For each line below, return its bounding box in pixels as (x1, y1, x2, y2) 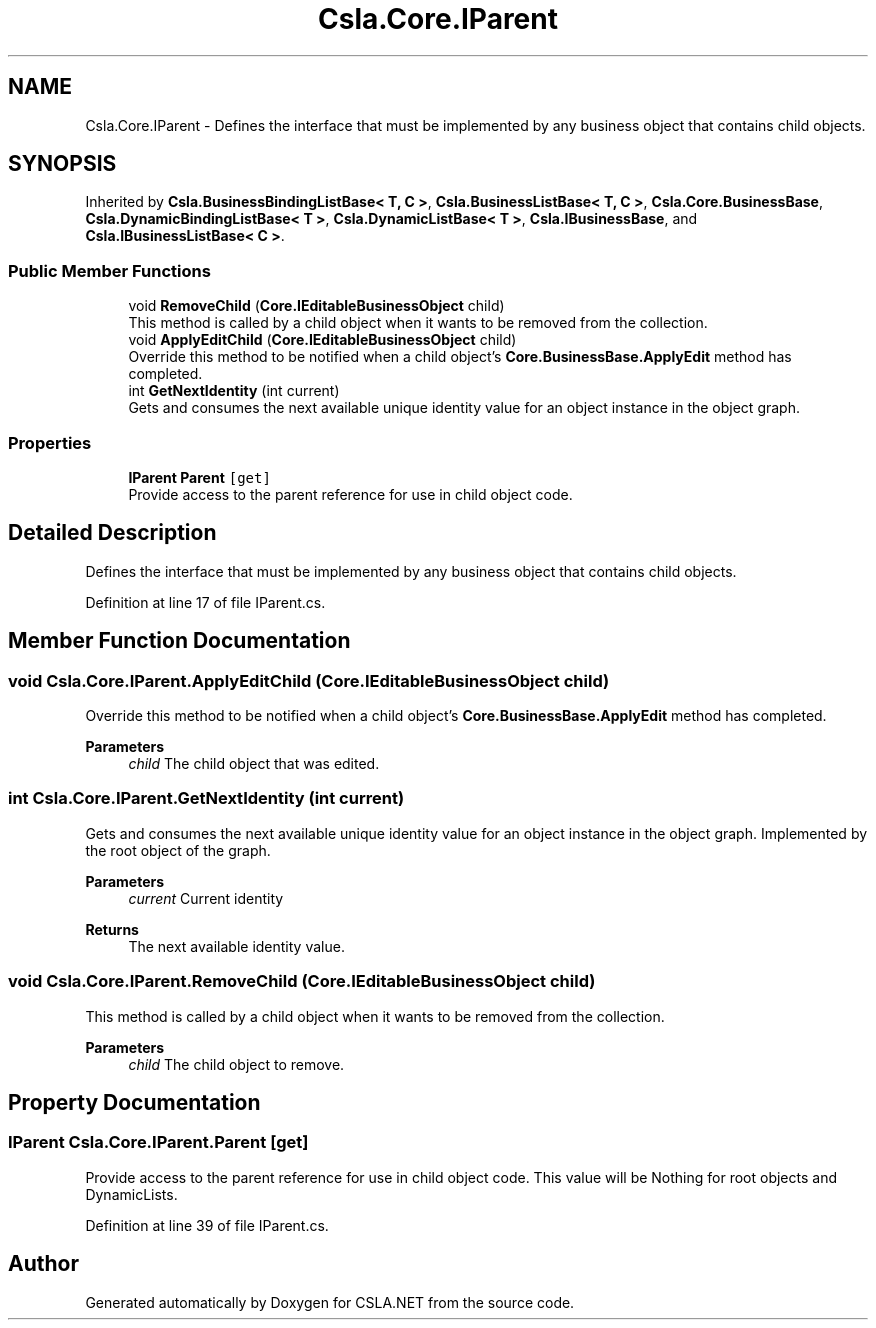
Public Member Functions (8, 260, 211, 281)
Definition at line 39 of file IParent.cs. (85, 1216, 329, 1234)
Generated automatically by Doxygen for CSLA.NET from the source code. (85, 1293, 575, 1311)
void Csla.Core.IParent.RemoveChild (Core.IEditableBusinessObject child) (8, 971, 596, 992)
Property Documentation (8, 1089, 261, 1115)
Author (8, 1251, 79, 1277)
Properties (8, 432, 92, 453)
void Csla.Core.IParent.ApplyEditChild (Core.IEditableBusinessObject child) (8, 670, 610, 691)
